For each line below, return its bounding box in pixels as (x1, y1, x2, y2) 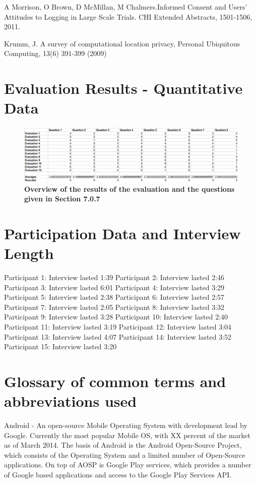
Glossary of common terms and (4, 370, 226, 391)
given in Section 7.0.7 (24, 193, 100, 204)
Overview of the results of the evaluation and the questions (24, 183, 235, 194)
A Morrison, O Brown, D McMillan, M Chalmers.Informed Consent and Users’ (4, 2, 247, 12)
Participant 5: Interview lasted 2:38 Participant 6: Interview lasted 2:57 (4, 292, 225, 302)
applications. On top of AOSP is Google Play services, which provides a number (4, 459, 251, 470)
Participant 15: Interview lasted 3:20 (4, 341, 117, 352)
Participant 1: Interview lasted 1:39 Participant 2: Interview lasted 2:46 (4, 272, 225, 283)
